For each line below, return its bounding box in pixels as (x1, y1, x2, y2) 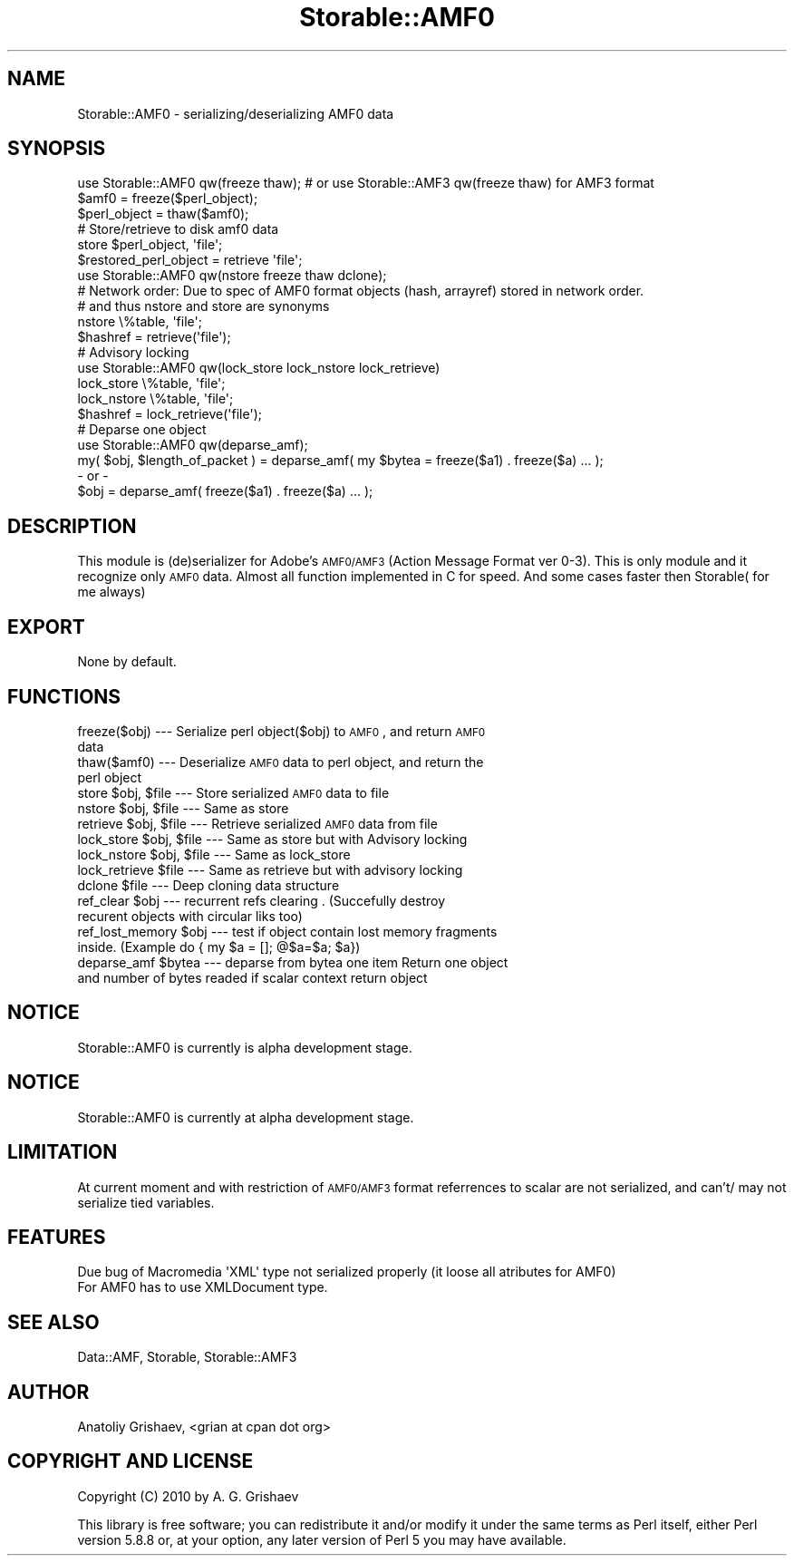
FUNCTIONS (7, 684, 121, 708)
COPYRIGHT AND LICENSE (7, 1450, 254, 1473)
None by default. (77, 654, 177, 670)
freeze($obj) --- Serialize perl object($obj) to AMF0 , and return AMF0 (77, 723, 486, 739)
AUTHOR (7, 1380, 90, 1403)
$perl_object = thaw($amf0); (77, 206, 249, 222)
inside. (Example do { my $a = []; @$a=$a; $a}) (77, 938, 361, 955)
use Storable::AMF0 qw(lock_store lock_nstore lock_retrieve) (77, 360, 441, 376)
